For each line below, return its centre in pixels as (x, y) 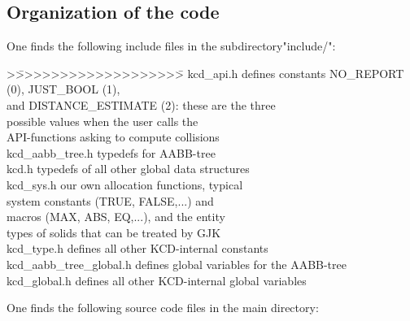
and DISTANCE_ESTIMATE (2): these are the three (141, 104)
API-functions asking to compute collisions (113, 137)
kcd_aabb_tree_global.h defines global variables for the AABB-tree (177, 264)
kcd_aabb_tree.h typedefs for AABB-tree (111, 152)
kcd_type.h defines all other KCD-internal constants (137, 248)
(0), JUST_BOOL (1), (63, 89)
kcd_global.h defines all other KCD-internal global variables (157, 280)
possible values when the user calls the (102, 121)
